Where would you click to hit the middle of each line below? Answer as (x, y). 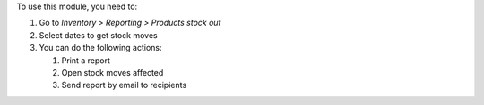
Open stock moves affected (112, 72)
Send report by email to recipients (124, 85)
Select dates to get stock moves (98, 35)
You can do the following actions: (100, 48)
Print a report (86, 60)
